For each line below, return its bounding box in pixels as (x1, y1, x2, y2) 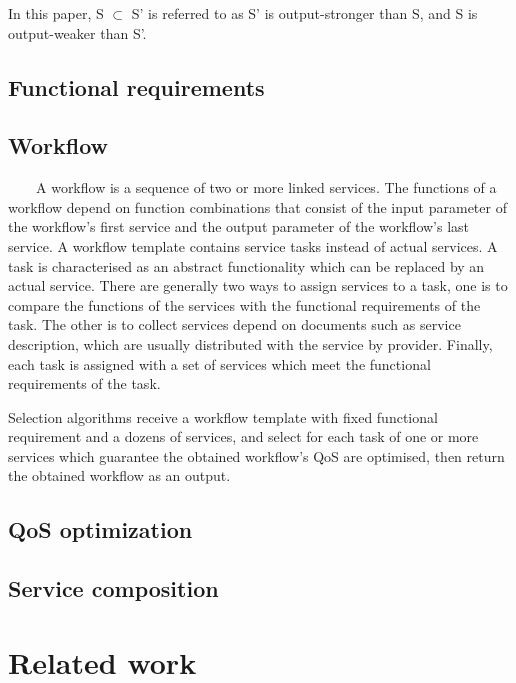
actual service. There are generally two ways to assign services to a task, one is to (8, 275, 508, 296)
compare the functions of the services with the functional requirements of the (8, 294, 481, 315)
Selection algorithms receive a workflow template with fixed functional (8, 406, 438, 427)
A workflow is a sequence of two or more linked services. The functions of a (35, 177, 497, 198)
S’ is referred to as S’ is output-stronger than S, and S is (131, 3, 478, 23)
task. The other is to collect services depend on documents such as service (8, 314, 461, 335)
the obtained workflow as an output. (8, 465, 231, 486)
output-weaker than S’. (8, 22, 147, 43)
